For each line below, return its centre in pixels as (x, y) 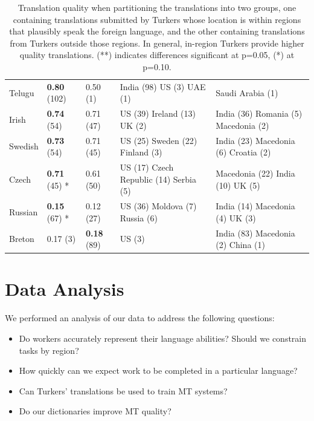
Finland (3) (141, 152)
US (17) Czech (147, 167)
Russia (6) (139, 217)
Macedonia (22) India (255, 173)
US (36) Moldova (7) (158, 206)
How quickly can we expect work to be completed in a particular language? (158, 370)
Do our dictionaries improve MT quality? (95, 411)
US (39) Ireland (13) (158, 113)
